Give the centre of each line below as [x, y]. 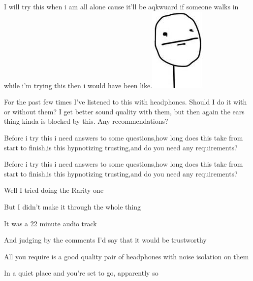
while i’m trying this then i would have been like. [78, 85]
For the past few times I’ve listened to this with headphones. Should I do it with [126, 102]
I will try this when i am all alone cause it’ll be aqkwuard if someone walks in [121, 6]
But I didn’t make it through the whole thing [72, 206]
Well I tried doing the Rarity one [54, 190]
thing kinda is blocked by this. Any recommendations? [86, 121]
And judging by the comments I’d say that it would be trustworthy [105, 240]
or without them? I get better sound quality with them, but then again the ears [124, 111]
